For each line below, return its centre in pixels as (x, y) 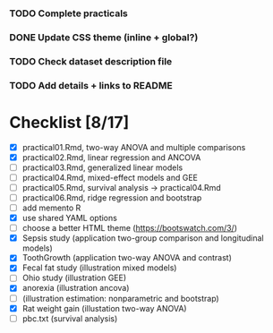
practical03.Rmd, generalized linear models (102, 167)
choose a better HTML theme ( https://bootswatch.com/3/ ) (129, 228)
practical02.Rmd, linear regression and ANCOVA (111, 157)
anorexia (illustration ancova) (76, 288)
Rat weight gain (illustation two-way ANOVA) (104, 308)
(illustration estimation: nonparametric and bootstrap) (120, 298)
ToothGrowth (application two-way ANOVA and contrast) (127, 258)
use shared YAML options (70, 218)
